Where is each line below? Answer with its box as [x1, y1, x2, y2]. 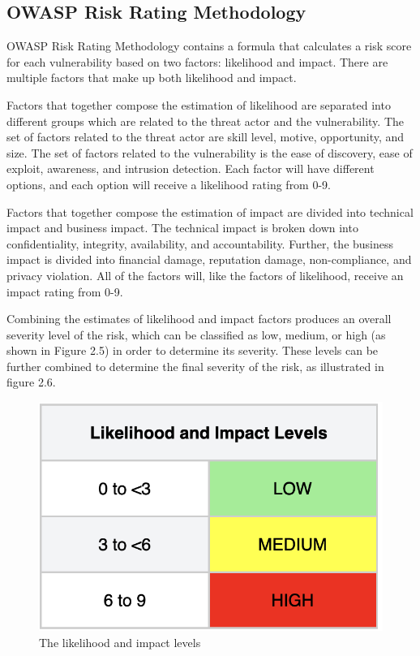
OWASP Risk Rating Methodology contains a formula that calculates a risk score [6, 37, 412, 54]
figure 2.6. [6, 373, 56, 391]
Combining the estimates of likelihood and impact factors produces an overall [6, 310, 392, 327]
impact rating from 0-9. [6, 283, 123, 300]
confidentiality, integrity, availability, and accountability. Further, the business [6, 235, 394, 252]
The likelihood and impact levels [39, 633, 201, 650]
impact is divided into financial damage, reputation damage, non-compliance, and [6, 251, 412, 268]
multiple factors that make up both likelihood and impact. [6, 69, 297, 86]
